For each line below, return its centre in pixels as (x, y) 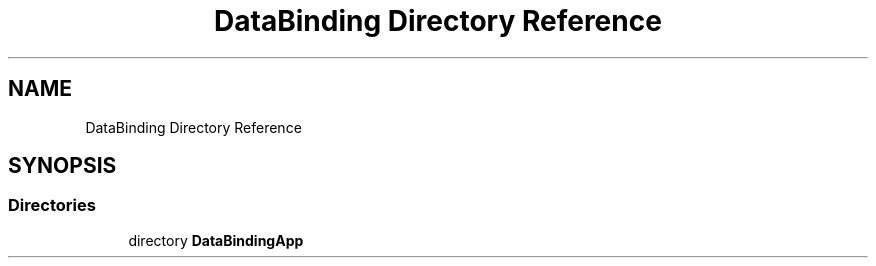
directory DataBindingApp (216, 240)
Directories (52, 205)
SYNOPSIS (62, 166)
